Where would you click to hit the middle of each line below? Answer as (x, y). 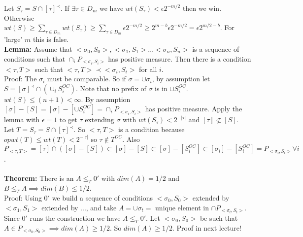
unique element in (182, 207)
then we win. (202, 8)
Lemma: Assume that (38, 49)
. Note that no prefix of (111, 88)
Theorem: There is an (39, 178)
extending (100, 119)
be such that (219, 218)
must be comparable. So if (86, 79)
